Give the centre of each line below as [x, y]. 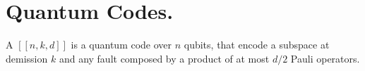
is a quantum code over [121, 45]
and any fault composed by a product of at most [164, 58]
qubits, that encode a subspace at [257, 45]
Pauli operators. [325, 58]
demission [27, 58]
